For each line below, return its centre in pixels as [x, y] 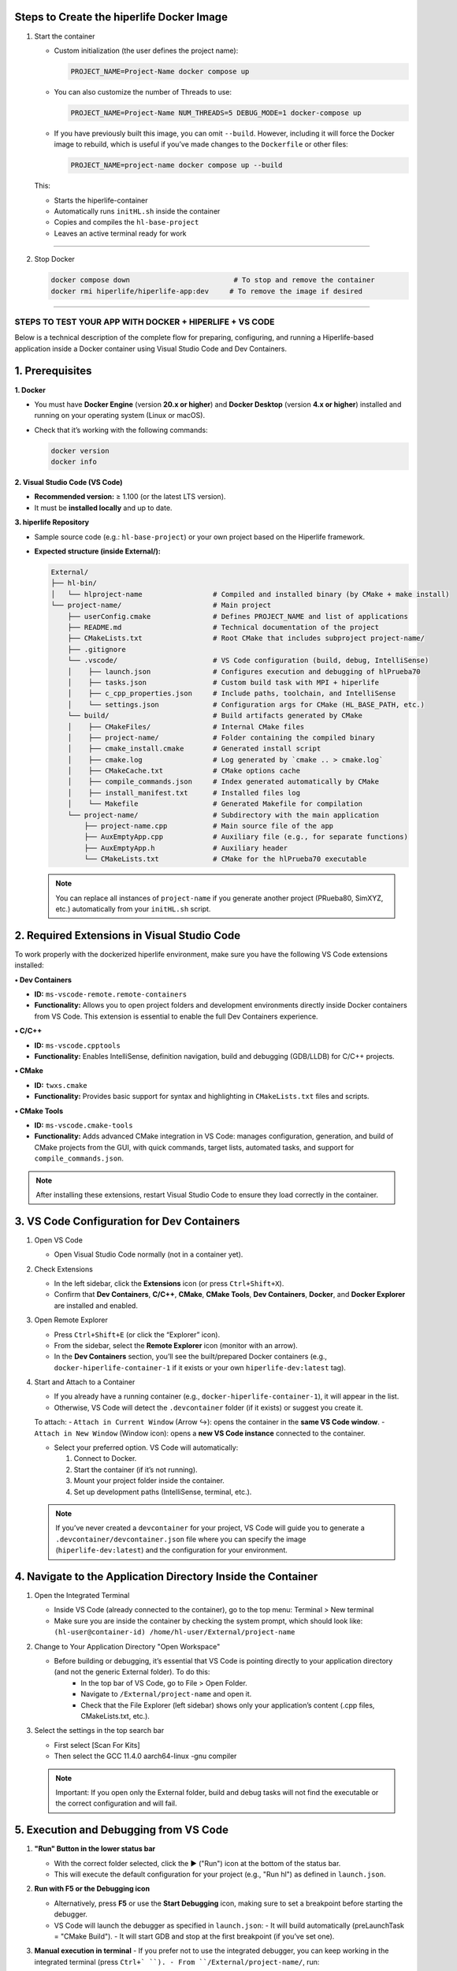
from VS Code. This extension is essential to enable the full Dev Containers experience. [176, 1016]
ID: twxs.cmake [61, 1085]
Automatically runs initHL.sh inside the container [137, 211]
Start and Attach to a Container [85, 1382]
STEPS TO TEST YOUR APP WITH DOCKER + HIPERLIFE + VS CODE [145, 322]
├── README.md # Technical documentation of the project [223, 627]
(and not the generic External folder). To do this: [132, 1672]
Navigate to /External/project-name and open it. [166, 1694]
